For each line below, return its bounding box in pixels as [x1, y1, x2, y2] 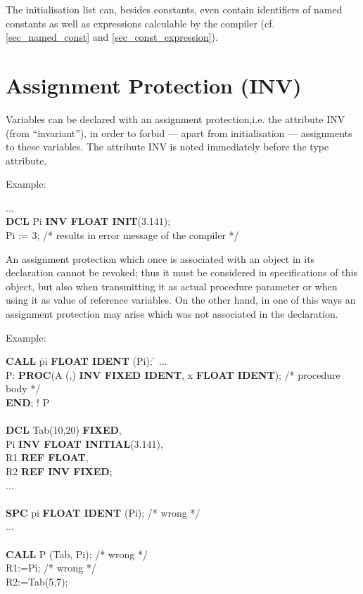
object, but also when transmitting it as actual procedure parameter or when [6, 278, 338, 293]
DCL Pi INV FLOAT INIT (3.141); [6, 214, 171, 228]
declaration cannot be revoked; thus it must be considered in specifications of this [6, 265, 357, 280]
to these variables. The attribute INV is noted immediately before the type [6, 139, 329, 154]
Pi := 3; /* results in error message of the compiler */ [6, 228, 239, 243]
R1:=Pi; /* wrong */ [6, 560, 96, 575]
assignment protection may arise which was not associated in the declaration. [6, 306, 338, 321]
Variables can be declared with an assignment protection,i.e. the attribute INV [6, 111, 345, 126]
